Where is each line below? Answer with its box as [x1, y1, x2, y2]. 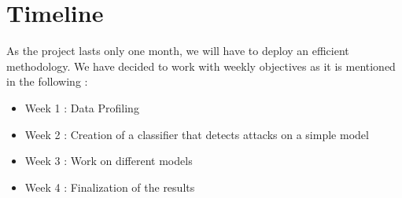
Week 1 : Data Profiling [24, 99, 139, 115]
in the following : [6, 73, 88, 90]
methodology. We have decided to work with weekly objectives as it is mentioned [6, 57, 396, 74]
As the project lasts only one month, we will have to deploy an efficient [6, 42, 349, 59]
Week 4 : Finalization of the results [24, 178, 195, 195]
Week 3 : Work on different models [24, 152, 193, 169]
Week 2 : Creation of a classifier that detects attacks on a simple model [24, 126, 369, 142]
